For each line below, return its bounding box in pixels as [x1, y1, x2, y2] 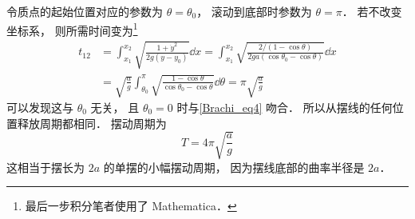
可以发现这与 [6, 99, 73, 115]
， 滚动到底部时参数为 [196, 3, 312, 19]
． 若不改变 [342, 3, 402, 19]
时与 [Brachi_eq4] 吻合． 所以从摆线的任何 [176, 99, 393, 115]
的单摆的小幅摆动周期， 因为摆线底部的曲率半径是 [103, 158, 365, 175]
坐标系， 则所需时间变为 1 [6, 19, 138, 38]
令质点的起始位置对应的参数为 [6, 3, 163, 19]
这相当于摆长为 [6, 158, 85, 175]
